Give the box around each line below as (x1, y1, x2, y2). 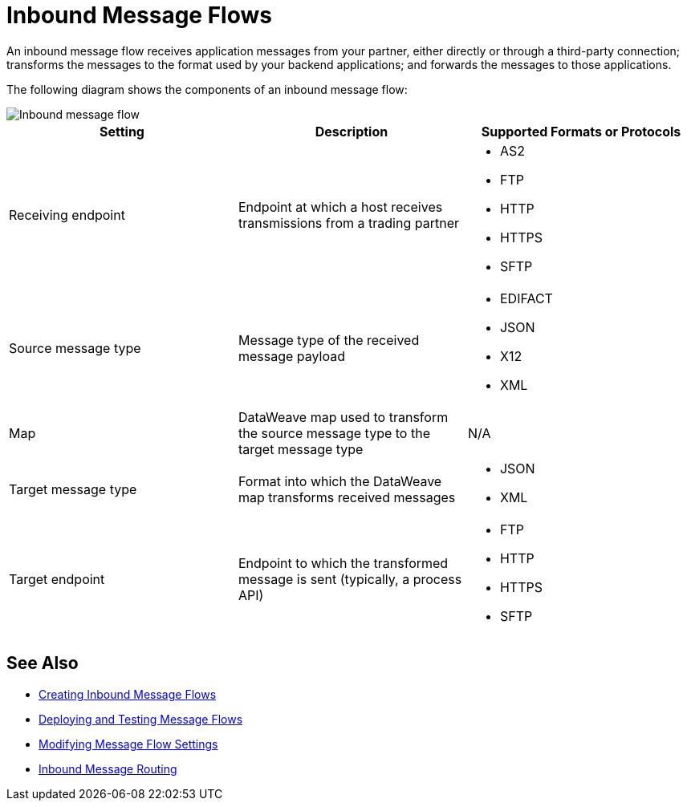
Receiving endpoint (9, 206, 125, 223)
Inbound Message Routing (39, 761, 177, 776)
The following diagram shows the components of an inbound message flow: (6, 82, 408, 96)
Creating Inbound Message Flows (39, 687, 217, 701)
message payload (238, 347, 346, 364)
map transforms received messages (238, 489, 456, 505)
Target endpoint (9, 570, 105, 587)
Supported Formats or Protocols (481, 123, 681, 140)
